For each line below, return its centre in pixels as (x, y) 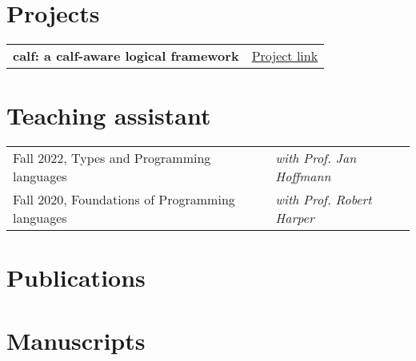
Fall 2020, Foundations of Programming (124, 200)
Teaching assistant (109, 115)
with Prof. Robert (324, 200)
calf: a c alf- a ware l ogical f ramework (126, 56)
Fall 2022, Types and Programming (112, 158)
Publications (76, 278)
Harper (295, 218)
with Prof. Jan (316, 158)
